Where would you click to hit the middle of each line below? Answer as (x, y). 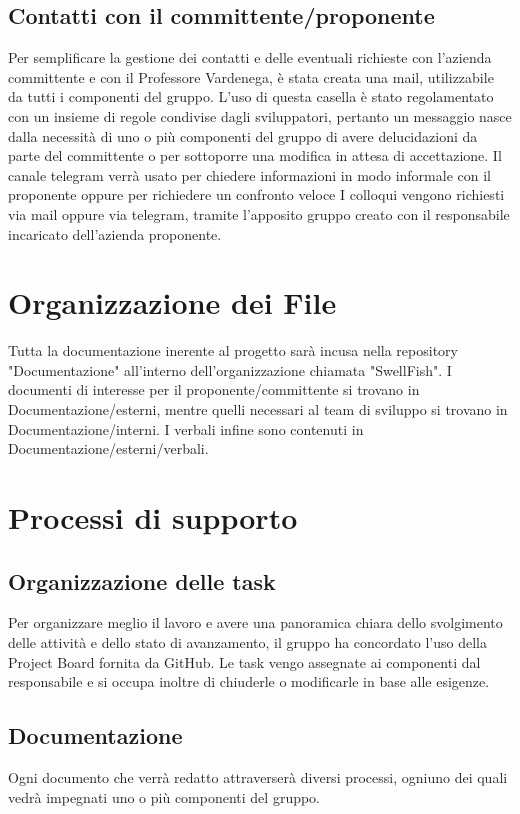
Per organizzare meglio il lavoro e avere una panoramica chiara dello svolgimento (255, 622)
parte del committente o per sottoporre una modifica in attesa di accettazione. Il (255, 155)
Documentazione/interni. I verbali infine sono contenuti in (186, 428)
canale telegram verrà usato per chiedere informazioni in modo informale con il (249, 174)
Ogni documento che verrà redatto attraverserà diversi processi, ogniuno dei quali (258, 776)
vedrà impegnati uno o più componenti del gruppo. (164, 796)
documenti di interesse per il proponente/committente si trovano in (214, 389)
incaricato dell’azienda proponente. (115, 233)
